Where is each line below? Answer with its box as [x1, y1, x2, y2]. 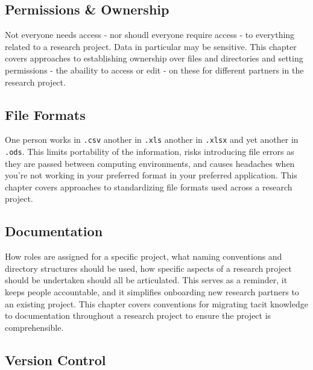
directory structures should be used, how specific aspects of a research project [5, 262, 292, 274]
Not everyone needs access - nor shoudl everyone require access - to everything [5, 28, 295, 41]
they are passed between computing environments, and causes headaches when [5, 157, 295, 169]
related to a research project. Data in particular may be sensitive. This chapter [5, 40, 297, 52]
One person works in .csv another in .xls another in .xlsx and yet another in [5, 133, 299, 146]
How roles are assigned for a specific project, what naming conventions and [5, 250, 282, 263]
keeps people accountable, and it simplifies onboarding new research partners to [5, 286, 299, 298]
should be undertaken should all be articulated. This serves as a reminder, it [5, 274, 288, 286]
